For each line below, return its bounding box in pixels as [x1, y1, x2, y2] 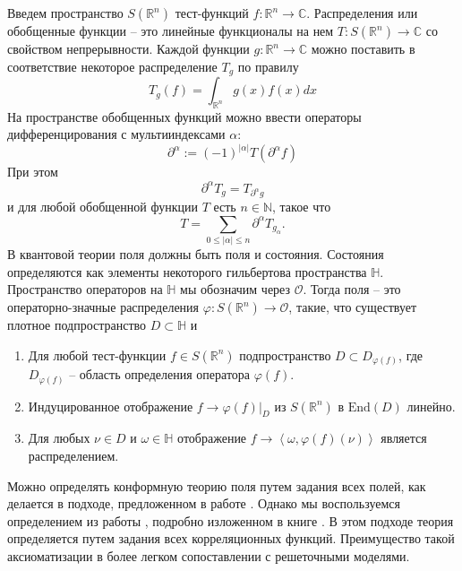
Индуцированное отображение [28, 396, 193, 415]
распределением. [28, 446, 119, 465]
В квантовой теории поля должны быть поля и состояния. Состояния [7, 245, 384, 264]
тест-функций [175, 4, 249, 22]
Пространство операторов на [7, 280, 163, 298]
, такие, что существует [288, 298, 417, 316]
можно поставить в [311, 39, 415, 57]
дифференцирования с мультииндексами [7, 125, 226, 143]
